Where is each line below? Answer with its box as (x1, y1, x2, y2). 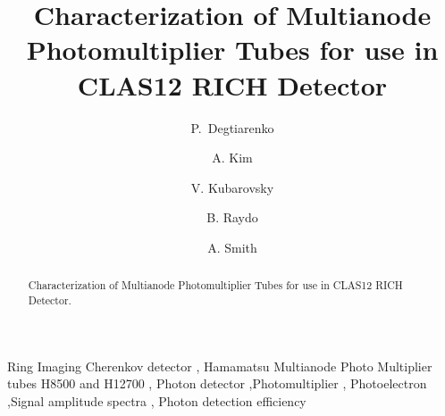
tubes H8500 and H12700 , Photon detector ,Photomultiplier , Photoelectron (7, 374, 427, 393)
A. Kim (212, 148, 253, 167)
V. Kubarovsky (190, 178, 274, 196)
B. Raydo (206, 208, 258, 227)
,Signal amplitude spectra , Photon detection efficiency (7, 391, 306, 410)
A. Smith (207, 237, 257, 256)
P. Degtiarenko (190, 118, 274, 137)
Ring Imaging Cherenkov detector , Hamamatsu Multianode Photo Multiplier (7, 356, 432, 375)
